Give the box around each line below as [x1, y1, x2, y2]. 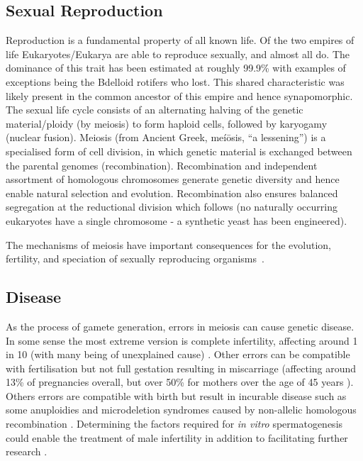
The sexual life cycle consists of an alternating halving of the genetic [6, 102, 303, 117]
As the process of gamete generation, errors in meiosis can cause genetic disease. [6, 318, 354, 333]
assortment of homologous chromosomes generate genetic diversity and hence [6, 172, 340, 187]
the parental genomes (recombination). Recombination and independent [6, 157, 318, 172]
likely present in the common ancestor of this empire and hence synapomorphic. [6, 88, 353, 103]
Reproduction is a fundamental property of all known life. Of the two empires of [6, 33, 354, 48]
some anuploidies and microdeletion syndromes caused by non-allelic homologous [6, 402, 357, 417]
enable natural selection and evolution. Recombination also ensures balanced [6, 185, 338, 200]
